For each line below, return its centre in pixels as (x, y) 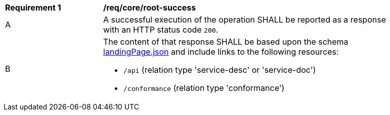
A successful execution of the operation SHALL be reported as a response (245, 20)
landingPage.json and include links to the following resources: (221, 52)
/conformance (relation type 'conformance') (204, 88)
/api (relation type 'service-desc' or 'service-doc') (220, 70)
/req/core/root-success (150, 8)
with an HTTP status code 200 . (161, 30)
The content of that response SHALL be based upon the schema (226, 42)
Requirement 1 (33, 8)
